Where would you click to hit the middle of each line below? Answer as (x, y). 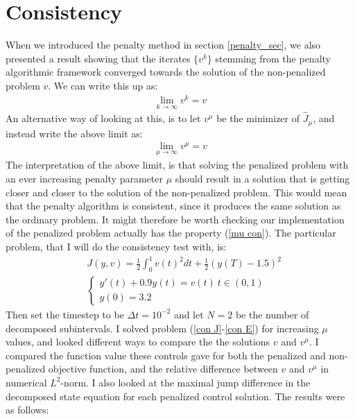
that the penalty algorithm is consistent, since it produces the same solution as (173, 206)
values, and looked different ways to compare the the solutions (138, 342)
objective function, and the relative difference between (163, 369)
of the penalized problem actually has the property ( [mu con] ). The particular (171, 233)
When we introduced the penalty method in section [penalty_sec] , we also (163, 45)
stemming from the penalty (273, 58)
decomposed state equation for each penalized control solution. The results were (175, 396)
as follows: (27, 410)
